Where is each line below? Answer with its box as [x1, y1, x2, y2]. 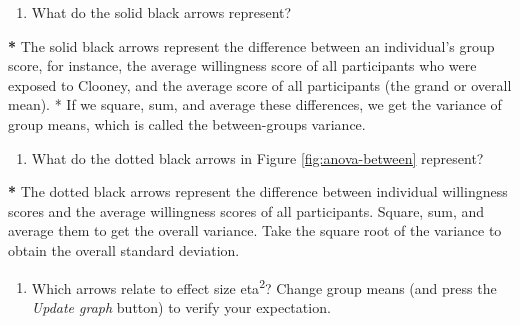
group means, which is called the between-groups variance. [8, 113, 366, 134]
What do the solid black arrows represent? [31, 2, 292, 22]
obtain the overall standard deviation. [8, 239, 240, 260]
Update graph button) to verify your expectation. [31, 296, 331, 317]
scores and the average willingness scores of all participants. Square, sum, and [8, 200, 485, 221]
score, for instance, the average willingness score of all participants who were [8, 55, 477, 76]
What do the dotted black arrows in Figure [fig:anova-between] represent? [31, 147, 484, 168]
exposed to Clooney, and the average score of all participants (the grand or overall [8, 74, 512, 95]
